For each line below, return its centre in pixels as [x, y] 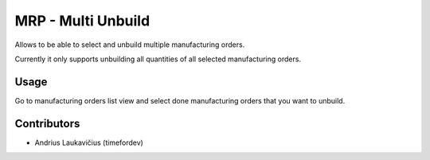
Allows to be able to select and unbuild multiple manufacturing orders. [130, 45]
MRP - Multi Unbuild [82, 21]
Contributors [47, 123]
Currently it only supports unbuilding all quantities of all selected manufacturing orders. [158, 59]
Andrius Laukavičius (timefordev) [89, 142]
